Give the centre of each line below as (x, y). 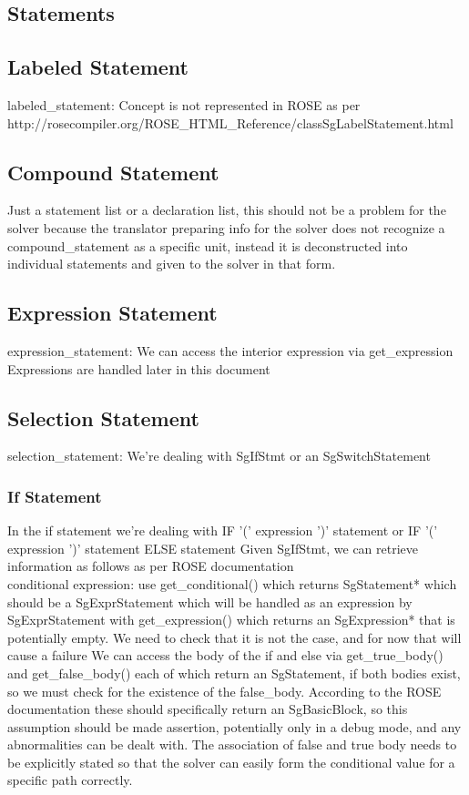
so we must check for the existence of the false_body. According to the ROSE (224, 691)
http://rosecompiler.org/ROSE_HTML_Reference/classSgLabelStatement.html (230, 122)
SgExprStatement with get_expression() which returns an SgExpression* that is (231, 620)
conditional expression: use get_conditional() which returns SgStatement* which (232, 583)
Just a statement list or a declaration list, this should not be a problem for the (227, 210)
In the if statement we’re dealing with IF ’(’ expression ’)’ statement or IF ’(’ (223, 530)
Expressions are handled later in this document (139, 368)
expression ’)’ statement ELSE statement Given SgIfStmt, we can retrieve (213, 548)
